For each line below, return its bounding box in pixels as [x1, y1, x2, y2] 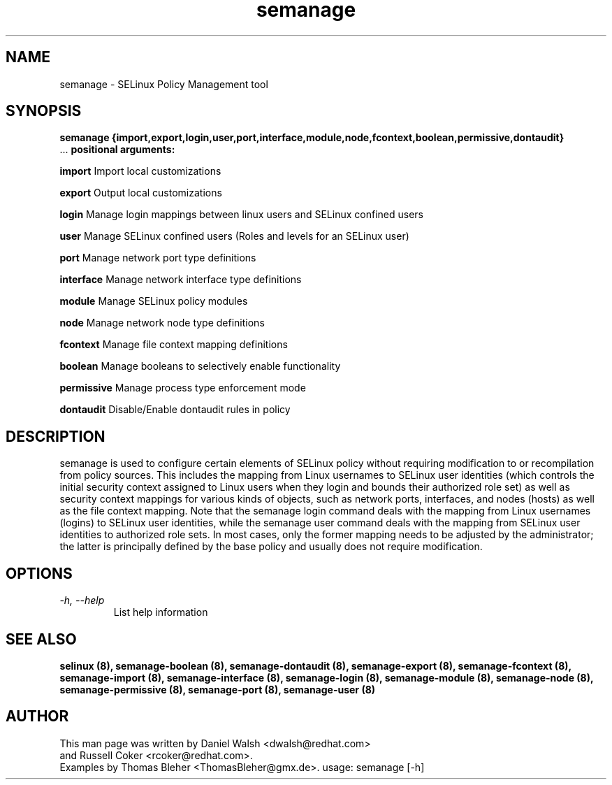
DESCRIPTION [6, 427, 105, 445]
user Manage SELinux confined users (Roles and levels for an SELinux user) [59, 230, 409, 243]
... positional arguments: [59, 143, 175, 156]
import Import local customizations [59, 165, 221, 178]
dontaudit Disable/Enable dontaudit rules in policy [59, 403, 291, 416]
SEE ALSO [6, 630, 77, 648]
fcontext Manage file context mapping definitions [59, 338, 288, 351]
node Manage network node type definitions [59, 317, 265, 329]
